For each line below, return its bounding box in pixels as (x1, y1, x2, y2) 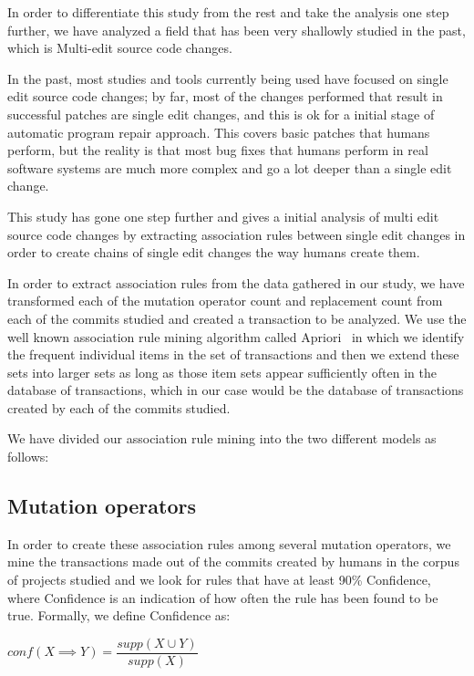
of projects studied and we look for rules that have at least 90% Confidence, (7, 570, 431, 589)
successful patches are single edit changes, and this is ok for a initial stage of (7, 104, 435, 123)
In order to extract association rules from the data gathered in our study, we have (7, 273, 465, 292)
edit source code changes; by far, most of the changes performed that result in (7, 87, 443, 106)
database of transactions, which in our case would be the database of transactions (7, 380, 464, 400)
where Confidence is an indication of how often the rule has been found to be (7, 588, 438, 607)
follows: (7, 447, 49, 466)
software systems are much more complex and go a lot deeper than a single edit (7, 158, 452, 177)
